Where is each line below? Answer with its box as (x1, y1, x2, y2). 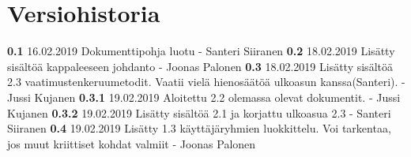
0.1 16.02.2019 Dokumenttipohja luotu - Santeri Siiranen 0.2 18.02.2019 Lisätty (7, 43, 395, 59)
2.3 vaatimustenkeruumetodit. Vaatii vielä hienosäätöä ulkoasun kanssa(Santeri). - (7, 73, 405, 90)
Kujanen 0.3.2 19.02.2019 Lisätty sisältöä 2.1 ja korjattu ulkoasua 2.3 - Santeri (7, 104, 391, 121)
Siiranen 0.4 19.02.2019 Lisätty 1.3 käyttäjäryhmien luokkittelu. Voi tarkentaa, (7, 120, 391, 136)
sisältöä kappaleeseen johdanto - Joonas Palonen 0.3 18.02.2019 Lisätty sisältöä (7, 58, 393, 74)
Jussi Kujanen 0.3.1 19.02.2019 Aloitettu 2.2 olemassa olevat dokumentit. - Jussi (7, 88, 401, 105)
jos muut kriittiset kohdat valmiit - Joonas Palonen (7, 135, 256, 151)
